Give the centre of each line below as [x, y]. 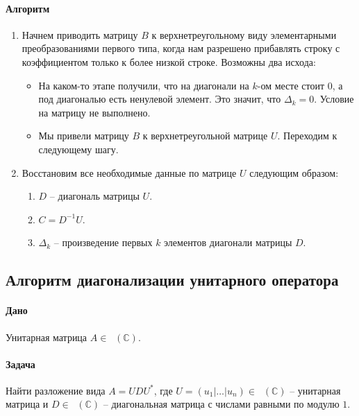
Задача [20, 364]
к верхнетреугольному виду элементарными [244, 34]
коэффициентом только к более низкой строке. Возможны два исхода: [169, 61]
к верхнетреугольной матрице [205, 136]
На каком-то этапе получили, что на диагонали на [144, 85]
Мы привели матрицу [84, 136]
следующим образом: [294, 172]
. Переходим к [307, 136]
